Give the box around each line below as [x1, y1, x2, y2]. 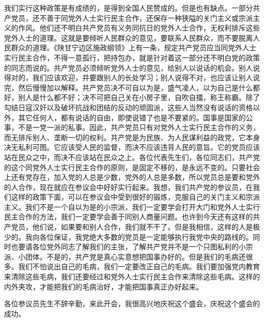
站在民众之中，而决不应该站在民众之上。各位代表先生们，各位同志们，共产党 [4, 151, 260, 162]
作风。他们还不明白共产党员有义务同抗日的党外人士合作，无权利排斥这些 [18, 22, 260, 33]
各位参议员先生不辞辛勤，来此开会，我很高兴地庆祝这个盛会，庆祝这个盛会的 [4, 298, 260, 309]
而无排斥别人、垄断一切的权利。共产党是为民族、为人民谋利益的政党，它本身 [4, 132, 260, 142]
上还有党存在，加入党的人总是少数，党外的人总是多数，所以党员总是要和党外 [4, 172, 260, 182]
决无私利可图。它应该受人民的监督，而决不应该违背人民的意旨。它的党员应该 [4, 142, 260, 152]
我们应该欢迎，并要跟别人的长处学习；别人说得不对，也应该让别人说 [32, 72, 260, 83]
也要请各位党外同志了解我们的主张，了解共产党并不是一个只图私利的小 [11, 241, 246, 252]
